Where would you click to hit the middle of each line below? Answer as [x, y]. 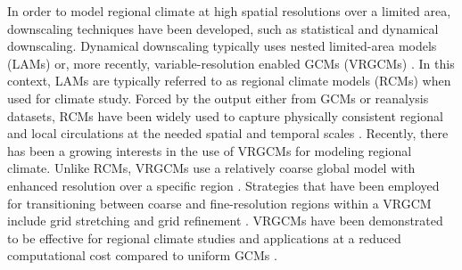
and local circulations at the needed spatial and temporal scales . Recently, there [228, 133]
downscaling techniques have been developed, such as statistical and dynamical [223, 28]
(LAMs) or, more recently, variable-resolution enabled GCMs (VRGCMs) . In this [231, 63]
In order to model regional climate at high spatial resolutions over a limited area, [229, 11]
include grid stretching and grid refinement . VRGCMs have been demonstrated [225, 221]
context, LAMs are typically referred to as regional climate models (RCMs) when [229, 81]
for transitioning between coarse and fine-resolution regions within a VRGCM [219, 203]
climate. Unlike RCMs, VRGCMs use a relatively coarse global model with [211, 168]
